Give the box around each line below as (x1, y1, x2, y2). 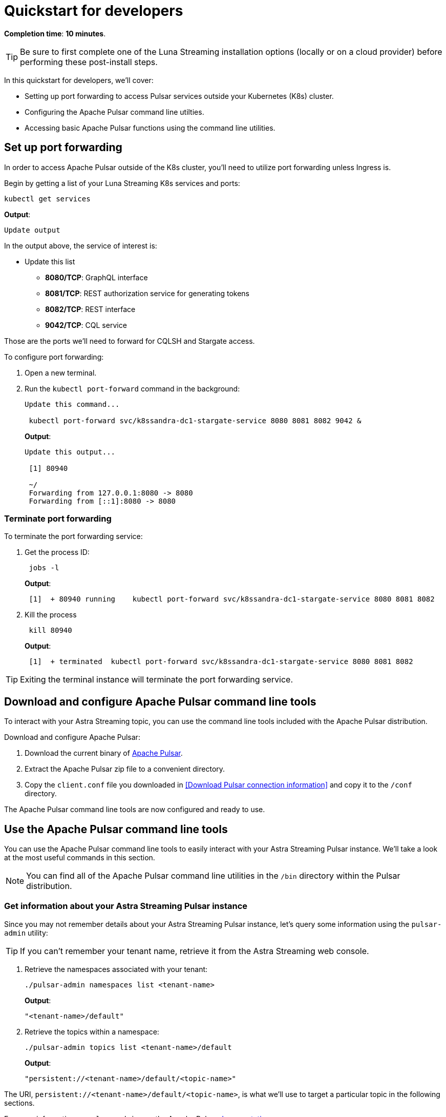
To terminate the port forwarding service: (4, 532, 143, 541)
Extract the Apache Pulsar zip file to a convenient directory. (25, 764, 225, 774)
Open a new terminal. (25, 368, 97, 377)
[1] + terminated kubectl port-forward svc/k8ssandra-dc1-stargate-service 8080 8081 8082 (29, 657, 413, 666)
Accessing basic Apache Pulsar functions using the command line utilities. (25, 123, 275, 132)
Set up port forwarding (4, 141, 122, 154)
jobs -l (29, 564, 59, 572)
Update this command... (25, 400, 120, 408)
